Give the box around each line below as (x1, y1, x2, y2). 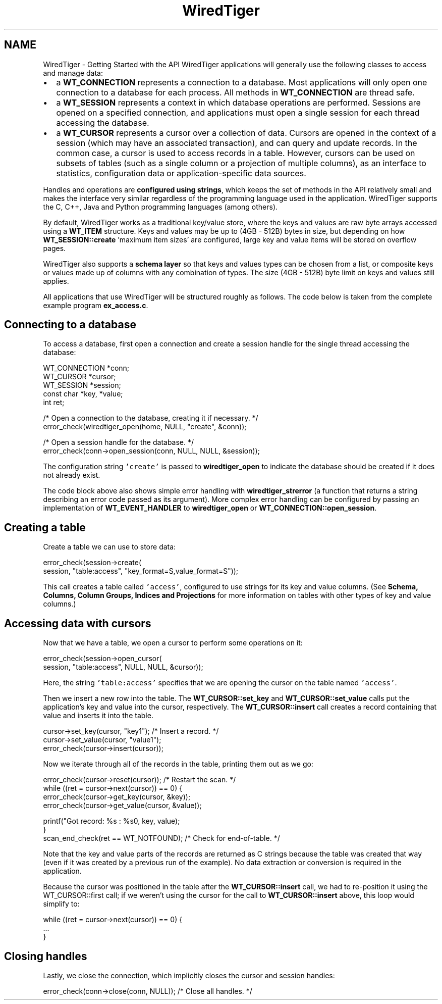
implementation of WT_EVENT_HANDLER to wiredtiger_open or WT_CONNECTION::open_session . (43, 504, 377, 513)
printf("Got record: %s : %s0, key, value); (43, 817, 180, 826)
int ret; (43, 398, 65, 407)
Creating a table (4, 521, 86, 534)
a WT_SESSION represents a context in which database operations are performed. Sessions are (56, 97, 421, 108)
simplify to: (43, 899, 80, 909)
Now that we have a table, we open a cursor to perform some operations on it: (43, 638, 303, 647)
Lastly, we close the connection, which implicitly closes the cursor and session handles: (43, 971, 335, 980)
